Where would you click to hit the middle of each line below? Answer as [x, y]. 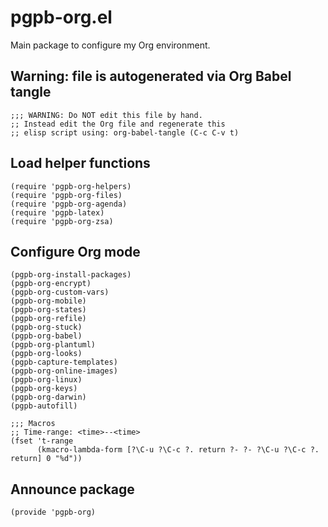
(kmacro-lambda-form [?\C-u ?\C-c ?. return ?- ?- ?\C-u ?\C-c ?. [178, 450]
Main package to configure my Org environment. [110, 45]
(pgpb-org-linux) [46, 380]
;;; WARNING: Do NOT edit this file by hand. [106, 115]
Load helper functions [80, 163]
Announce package [72, 489]
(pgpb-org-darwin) [48, 397]
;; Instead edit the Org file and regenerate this [118, 124]
